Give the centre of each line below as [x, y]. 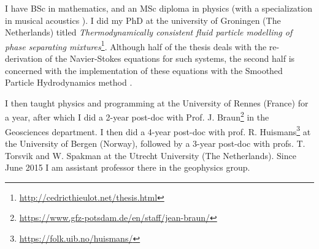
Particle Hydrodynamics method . [69, 82]
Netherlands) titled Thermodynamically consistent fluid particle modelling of [149, 32]
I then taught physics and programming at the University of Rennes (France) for [157, 102]
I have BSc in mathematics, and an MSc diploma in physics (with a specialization [159, 8]
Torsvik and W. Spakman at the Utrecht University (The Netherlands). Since [151, 155]
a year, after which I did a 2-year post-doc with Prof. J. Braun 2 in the [137, 116]
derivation [24, 58]
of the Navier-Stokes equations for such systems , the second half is [170, 58]
